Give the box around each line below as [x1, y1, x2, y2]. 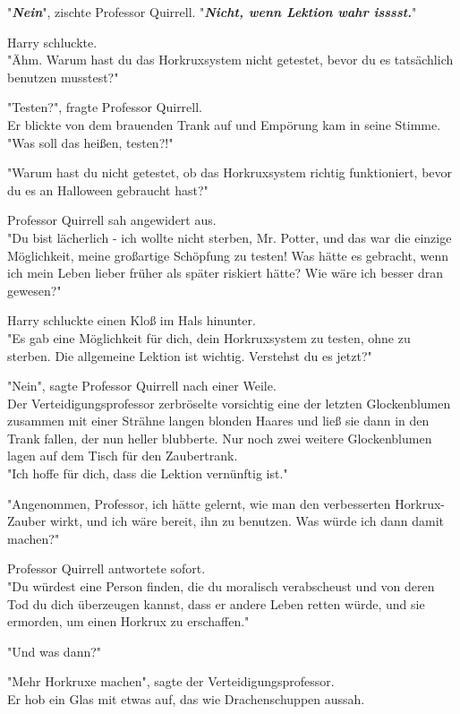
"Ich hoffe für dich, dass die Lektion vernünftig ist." [7, 464, 288, 483]
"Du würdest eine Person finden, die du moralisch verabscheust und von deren [7, 577, 435, 596]
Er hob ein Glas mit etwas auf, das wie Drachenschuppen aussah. [7, 690, 365, 708]
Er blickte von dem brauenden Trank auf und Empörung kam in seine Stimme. [7, 115, 441, 133]
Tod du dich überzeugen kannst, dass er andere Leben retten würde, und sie [7, 594, 425, 613]
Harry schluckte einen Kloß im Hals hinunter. [7, 311, 256, 330]
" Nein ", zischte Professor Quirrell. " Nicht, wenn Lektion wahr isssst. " [7, 3, 417, 21]
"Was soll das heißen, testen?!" [7, 133, 174, 151]
